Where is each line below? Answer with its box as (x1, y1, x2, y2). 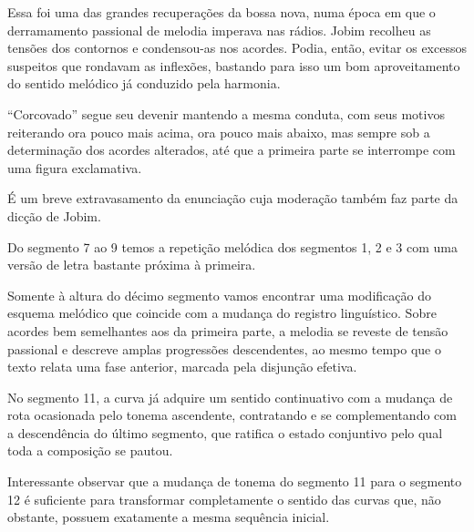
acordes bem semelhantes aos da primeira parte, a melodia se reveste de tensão (7, 321, 448, 340)
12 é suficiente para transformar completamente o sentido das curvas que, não (7, 489, 441, 508)
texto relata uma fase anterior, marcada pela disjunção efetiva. (7, 357, 357, 376)
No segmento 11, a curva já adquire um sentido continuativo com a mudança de (7, 387, 453, 406)
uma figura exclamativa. (7, 158, 142, 177)
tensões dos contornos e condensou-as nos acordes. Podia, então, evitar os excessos (7, 38, 467, 57)
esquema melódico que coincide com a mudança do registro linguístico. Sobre (7, 303, 437, 322)
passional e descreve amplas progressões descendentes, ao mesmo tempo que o (7, 339, 441, 358)
